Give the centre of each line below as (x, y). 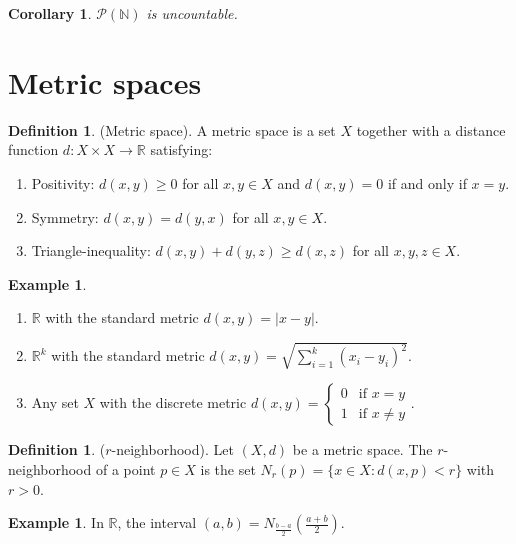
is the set (228, 469)
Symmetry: (65, 216)
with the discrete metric (173, 402)
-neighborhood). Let (172, 449)
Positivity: (63, 182)
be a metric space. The (362, 449)
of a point (125, 469)
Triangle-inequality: (91, 250)
